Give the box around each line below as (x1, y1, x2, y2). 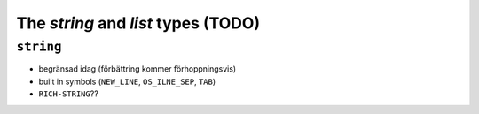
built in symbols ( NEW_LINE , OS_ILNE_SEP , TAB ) (38, 76, 216, 87)
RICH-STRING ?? (38, 88, 99, 99)
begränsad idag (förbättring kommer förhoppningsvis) (38, 64, 237, 74)
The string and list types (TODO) (16, 13, 261, 33)
